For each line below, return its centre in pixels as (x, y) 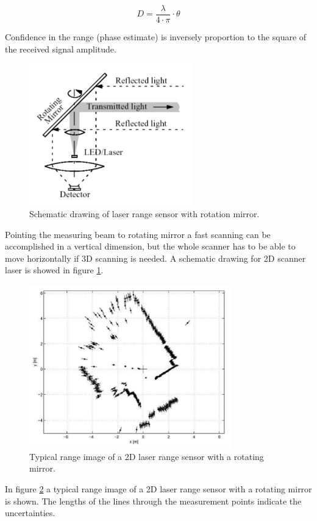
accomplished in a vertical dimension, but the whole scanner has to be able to (150, 246)
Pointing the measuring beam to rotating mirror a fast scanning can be (138, 234)
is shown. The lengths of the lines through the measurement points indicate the (153, 501)
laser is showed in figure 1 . (54, 270)
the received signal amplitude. (61, 49)
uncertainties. (30, 513)
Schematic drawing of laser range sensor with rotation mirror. (144, 214)
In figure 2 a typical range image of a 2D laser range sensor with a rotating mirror (158, 488)
